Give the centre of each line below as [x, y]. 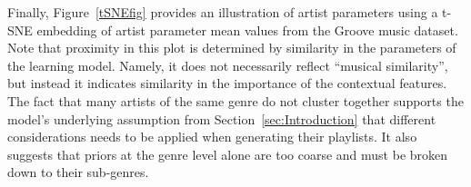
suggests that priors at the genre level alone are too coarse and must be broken [228, 154]
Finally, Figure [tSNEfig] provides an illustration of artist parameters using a [223, 12]
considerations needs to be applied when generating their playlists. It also [212, 137]
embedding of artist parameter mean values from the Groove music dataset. [247, 30]
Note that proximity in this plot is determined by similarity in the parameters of [232, 48]
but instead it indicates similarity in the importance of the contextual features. [227, 83]
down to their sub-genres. [78, 172]
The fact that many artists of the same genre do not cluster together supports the [235, 100]
